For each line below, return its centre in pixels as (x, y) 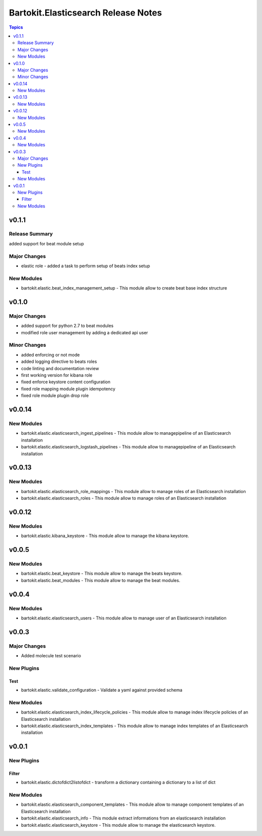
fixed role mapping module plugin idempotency (68, 389)
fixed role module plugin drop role (55, 395)
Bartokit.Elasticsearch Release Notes (85, 13)
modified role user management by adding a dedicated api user (84, 332)
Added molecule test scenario (51, 656)
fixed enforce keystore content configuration (66, 382)
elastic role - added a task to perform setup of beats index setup (86, 266)
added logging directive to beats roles (59, 361)
